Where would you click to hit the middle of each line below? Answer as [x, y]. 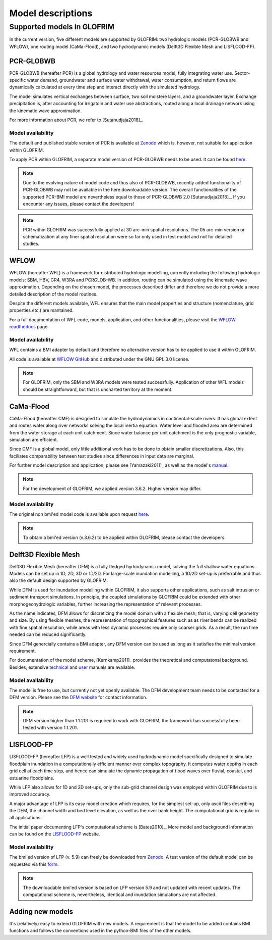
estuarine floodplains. [32, 778]
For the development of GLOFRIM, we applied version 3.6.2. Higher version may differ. [112, 488]
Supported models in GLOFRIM [62, 27]
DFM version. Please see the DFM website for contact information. [78, 698]
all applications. [26, 818]
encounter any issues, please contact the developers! [79, 204]
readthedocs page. [29, 327]
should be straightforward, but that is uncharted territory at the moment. [98, 389]
